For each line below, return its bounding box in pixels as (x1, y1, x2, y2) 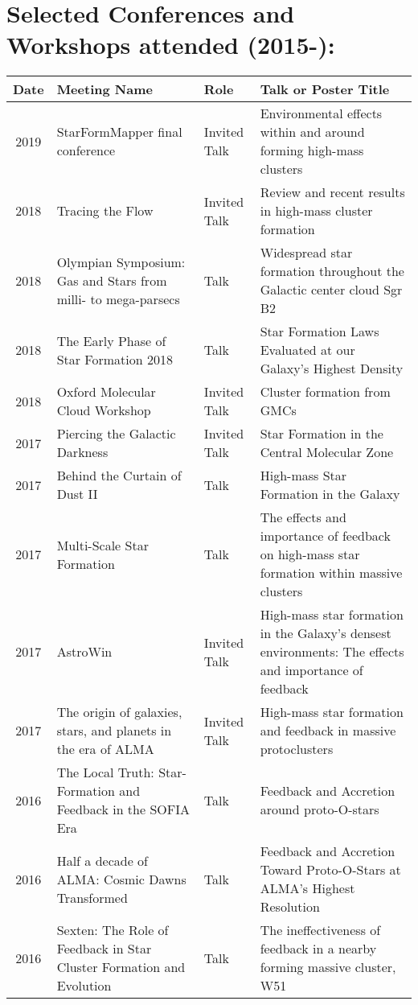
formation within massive (260, 563, 403, 583)
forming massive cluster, (260, 958, 396, 977)
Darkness (56, 443, 109, 462)
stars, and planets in (56, 721, 172, 740)
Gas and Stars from (56, 270, 167, 290)
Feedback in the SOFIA (56, 800, 190, 819)
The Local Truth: (56, 763, 154, 782)
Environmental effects (260, 104, 383, 123)
